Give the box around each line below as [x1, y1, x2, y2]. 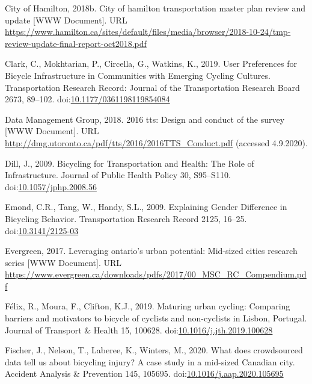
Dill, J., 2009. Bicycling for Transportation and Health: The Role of [5, 156, 254, 169]
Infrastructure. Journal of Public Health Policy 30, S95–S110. [5, 169, 231, 181]
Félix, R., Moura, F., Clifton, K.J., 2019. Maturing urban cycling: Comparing [5, 300, 290, 312]
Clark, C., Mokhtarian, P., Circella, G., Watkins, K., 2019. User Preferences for [5, 57, 297, 70]
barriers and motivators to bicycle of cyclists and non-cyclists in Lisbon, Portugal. [5, 312, 307, 324]
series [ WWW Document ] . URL [5, 256, 122, 268]
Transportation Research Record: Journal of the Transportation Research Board [5, 81, 300, 93]
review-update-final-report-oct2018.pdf [5, 37, 147, 49]
